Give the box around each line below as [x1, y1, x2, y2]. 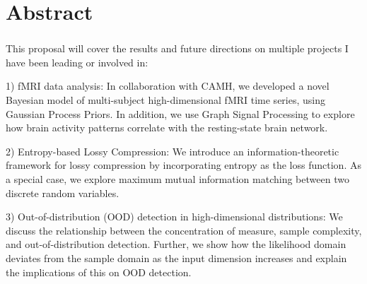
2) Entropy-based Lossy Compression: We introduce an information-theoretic [6, 143, 339, 158]
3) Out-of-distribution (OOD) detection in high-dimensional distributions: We [6, 209, 343, 224]
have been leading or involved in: [6, 54, 148, 69]
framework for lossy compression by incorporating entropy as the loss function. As [6, 158, 361, 172]
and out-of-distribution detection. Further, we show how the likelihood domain [6, 237, 346, 252]
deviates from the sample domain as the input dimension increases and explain [6, 251, 347, 266]
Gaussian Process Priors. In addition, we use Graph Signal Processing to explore [6, 106, 355, 121]
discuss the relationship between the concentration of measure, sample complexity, [6, 223, 362, 237]
